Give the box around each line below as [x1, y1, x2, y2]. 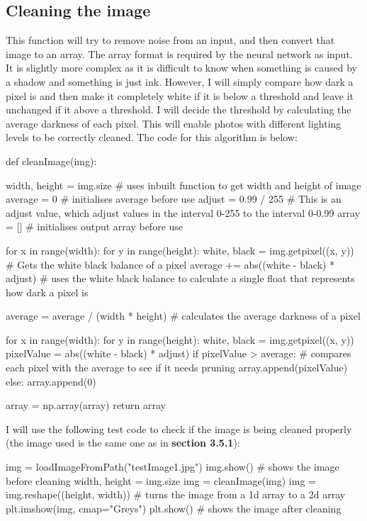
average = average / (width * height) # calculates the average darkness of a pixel [6, 308, 361, 323]
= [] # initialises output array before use [6, 219, 183, 234]
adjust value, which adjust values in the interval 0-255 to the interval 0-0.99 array [6, 205, 361, 220]
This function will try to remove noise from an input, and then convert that [6, 33, 335, 47]
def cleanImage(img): [6, 153, 97, 168]
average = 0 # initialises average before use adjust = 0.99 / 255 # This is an [6, 191, 341, 206]
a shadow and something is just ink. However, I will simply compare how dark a [6, 74, 354, 89]
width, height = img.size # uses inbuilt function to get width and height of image [6, 177, 361, 192]
